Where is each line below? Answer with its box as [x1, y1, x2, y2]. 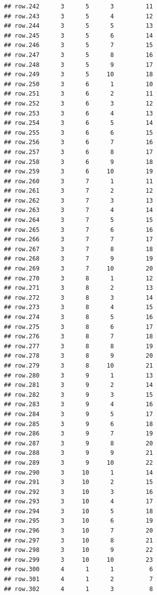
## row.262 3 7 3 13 [4, 197, 153, 204]
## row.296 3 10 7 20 [4, 527, 153, 535]
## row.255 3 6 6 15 [4, 129, 153, 136]
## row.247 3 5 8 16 [4, 51, 153, 58]
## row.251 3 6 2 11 [4, 90, 153, 98]
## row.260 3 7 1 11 [4, 177, 153, 185]
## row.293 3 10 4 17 [4, 498, 153, 505]
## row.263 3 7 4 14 [4, 207, 153, 214]
